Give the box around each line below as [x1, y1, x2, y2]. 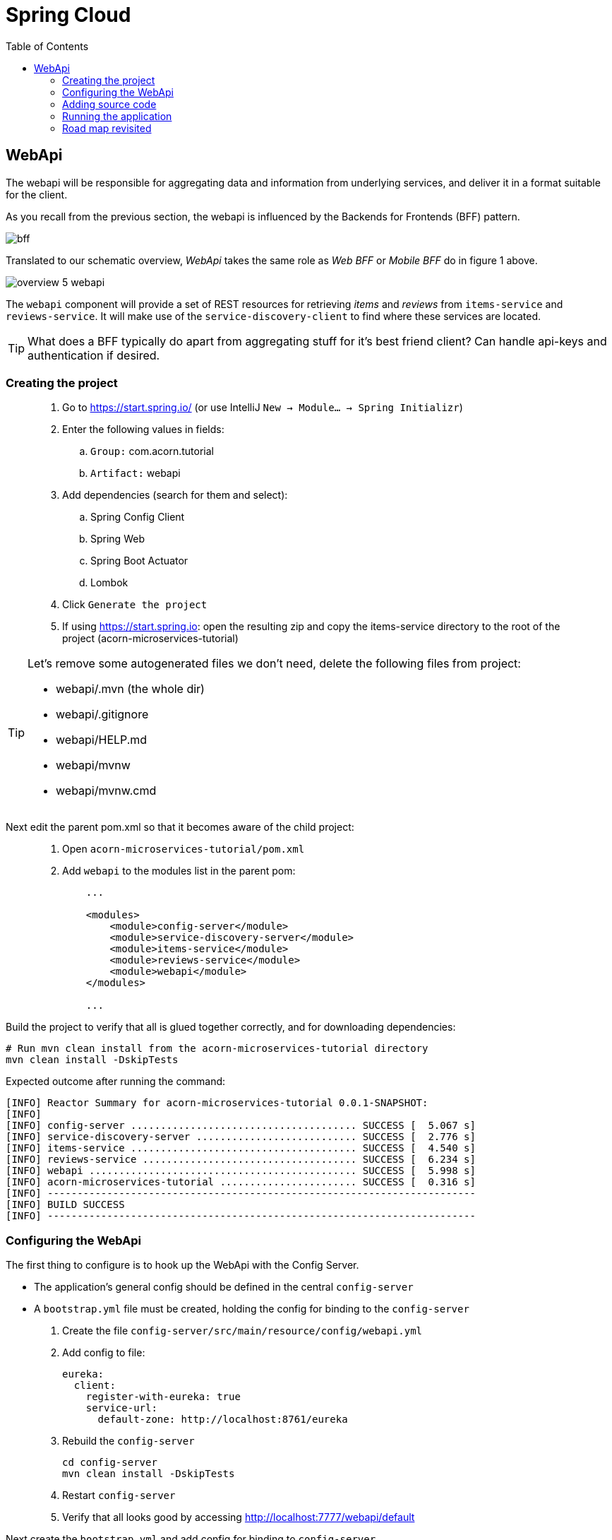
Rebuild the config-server [62, 1435, 195, 1447]
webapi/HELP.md [56, 733, 148, 747]
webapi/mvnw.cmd [56, 783, 157, 798]
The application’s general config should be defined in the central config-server [34, 1281, 414, 1293]
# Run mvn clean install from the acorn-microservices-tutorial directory [6, 1043, 428, 1055]
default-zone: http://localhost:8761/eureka [97, 1414, 348, 1426]
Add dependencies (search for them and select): [62, 489, 288, 502]
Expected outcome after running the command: [6, 1075, 226, 1088]
